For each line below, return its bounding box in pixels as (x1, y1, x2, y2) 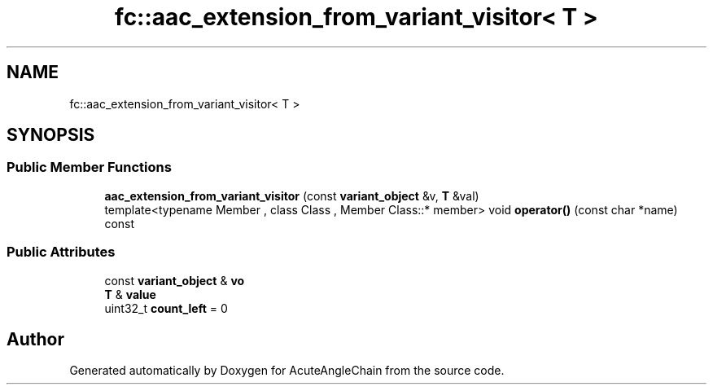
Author (7, 328, 64, 349)
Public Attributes (7, 244, 116, 261)
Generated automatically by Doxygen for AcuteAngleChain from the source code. (69, 363, 505, 378)
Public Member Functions (7, 159, 172, 176)
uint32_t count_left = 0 (104, 301, 228, 315)
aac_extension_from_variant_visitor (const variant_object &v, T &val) (104, 188, 479, 203)
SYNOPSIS (7, 125, 95, 146)
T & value (104, 287, 156, 301)
